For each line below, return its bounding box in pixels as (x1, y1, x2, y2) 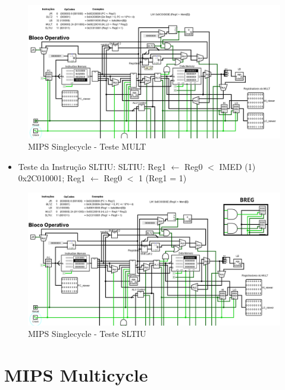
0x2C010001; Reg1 (18, 172, 86, 184)
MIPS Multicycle (4, 363, 148, 387)
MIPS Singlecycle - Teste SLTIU (28, 327, 146, 340)
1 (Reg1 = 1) (138, 172, 187, 184)
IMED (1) (219, 160, 256, 172)
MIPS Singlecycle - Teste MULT (28, 140, 146, 153)
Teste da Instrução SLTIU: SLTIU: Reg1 (18, 160, 166, 172)
